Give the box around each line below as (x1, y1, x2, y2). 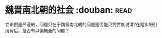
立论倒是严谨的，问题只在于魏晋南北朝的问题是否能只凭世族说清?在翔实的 (5, 21, 153, 27)
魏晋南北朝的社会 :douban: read (5, 4, 132, 16)
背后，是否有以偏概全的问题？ (9, 27, 69, 33)
